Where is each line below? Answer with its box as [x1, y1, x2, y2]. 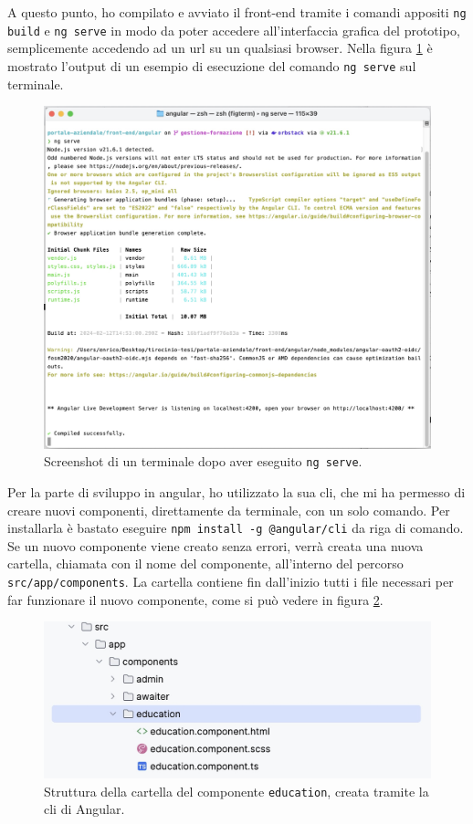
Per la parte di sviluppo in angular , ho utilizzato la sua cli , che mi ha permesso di [7, 482, 466, 501]
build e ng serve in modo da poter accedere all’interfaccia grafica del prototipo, [7, 20, 460, 39]
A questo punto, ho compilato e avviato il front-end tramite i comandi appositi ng [7, 3, 467, 21]
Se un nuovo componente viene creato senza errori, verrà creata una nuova [7, 536, 424, 555]
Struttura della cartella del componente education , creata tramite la [44, 781, 429, 800]
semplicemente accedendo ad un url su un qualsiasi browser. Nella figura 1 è [7, 38, 433, 57]
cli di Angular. [44, 799, 125, 819]
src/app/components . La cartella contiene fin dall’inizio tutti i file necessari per [7, 571, 454, 590]
